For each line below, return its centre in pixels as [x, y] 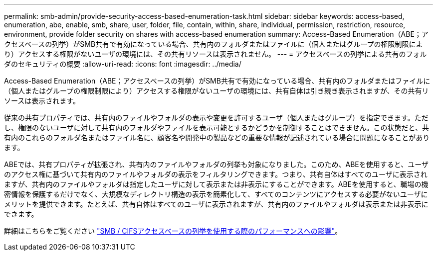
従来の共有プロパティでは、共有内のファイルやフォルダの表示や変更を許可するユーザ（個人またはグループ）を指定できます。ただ [216, 118]
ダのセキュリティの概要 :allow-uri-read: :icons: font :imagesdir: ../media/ [123, 64]
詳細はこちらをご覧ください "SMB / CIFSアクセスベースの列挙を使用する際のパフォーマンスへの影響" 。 [173, 231]
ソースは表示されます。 [42, 101]
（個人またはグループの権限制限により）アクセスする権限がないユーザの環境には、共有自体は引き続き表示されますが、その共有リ [217, 91]
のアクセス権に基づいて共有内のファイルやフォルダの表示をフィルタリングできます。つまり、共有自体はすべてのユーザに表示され [216, 174]
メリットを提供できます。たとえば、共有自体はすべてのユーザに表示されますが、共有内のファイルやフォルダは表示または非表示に [216, 204]
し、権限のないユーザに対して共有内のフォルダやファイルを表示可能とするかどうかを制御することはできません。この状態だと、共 [217, 127]
